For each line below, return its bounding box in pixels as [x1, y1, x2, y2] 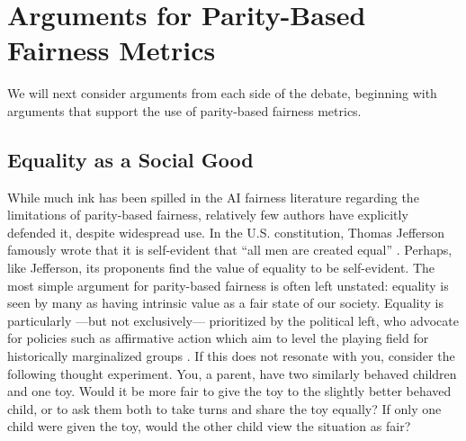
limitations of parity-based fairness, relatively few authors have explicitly [7, 205, 408, 224]
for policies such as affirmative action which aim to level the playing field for [7, 328, 429, 347]
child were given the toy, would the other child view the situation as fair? [7, 417, 411, 436]
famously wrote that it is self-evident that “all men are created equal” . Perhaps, [7, 240, 453, 259]
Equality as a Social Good [7, 145, 254, 173]
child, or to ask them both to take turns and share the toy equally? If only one [7, 399, 442, 418]
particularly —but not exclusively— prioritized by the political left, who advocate [7, 310, 459, 329]
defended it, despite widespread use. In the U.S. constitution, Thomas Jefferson [7, 222, 445, 241]
